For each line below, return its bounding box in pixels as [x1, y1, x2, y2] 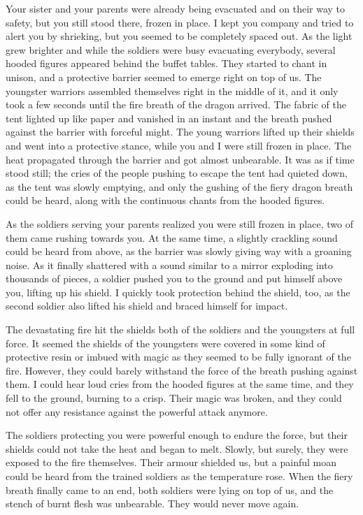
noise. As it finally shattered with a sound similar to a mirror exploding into [6, 257, 333, 272]
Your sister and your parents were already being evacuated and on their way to [6, 1, 346, 15]
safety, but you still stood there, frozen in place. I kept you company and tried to [6, 15, 354, 29]
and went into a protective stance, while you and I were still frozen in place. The [6, 138, 352, 152]
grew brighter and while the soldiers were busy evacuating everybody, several [6, 42, 336, 57]
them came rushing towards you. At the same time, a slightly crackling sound [6, 230, 338, 245]
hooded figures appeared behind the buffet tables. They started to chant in [6, 56, 327, 71]
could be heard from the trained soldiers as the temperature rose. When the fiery [6, 469, 353, 483]
